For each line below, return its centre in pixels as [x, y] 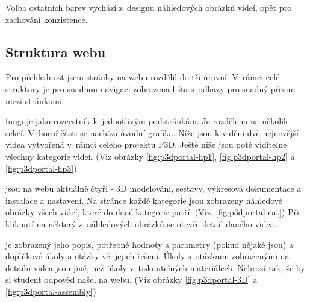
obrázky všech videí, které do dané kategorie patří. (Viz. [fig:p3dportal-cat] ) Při [152, 212]
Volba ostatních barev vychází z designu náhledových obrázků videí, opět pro [149, 7]
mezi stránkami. [35, 100]
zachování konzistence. [47, 19]
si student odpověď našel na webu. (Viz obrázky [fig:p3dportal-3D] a [132, 279]
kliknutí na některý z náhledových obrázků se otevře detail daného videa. [141, 223]
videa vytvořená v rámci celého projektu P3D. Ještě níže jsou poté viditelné [146, 144]
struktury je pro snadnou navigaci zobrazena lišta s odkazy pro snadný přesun [150, 88]
